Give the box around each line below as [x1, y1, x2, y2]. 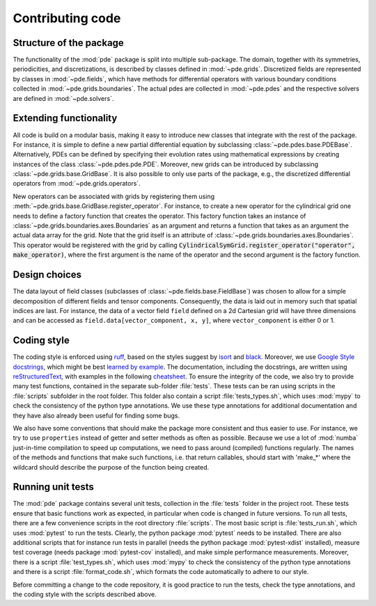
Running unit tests [13, 481, 94, 493]
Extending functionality [13, 112, 118, 125]
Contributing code [13, 10, 121, 26]
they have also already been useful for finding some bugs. [13, 411, 180, 420]
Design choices [13, 269, 82, 281]
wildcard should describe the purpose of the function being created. [13, 463, 210, 471]
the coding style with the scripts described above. [13, 590, 157, 598]
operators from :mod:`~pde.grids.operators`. [13, 180, 141, 188]
